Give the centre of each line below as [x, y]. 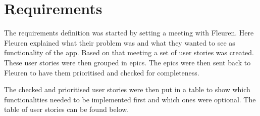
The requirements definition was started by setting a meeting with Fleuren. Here [129, 33]
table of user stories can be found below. [67, 109]
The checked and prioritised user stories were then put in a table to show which [127, 89]
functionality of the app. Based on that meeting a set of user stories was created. [129, 52]
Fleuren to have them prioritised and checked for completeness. [102, 72]
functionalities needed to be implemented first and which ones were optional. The [130, 99]
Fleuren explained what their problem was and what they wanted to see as [120, 42]
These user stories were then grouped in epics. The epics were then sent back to [127, 62]
